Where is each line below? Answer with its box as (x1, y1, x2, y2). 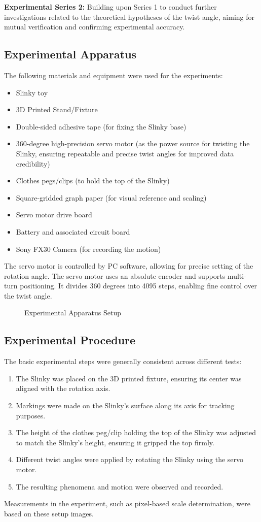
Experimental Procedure (4, 332, 136, 348)
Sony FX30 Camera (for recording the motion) (16, 243, 161, 254)
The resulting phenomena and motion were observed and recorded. (16, 481, 223, 492)
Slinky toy (16, 87, 48, 97)
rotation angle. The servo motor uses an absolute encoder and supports (4, 270, 226, 281)
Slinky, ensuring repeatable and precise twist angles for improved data (16, 148, 234, 158)
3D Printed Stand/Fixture (16, 104, 98, 115)
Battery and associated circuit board (16, 226, 130, 237)
